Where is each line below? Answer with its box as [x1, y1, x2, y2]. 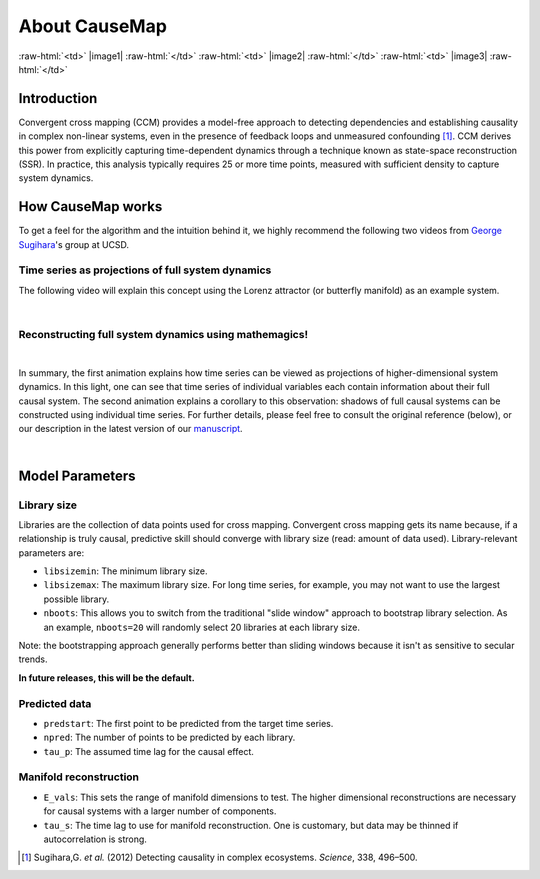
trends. [18, 653, 49, 665]
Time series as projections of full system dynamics [18, 263, 272, 277]
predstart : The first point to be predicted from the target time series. [43, 717, 334, 729]
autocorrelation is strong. [43, 833, 147, 845]
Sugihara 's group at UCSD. [18, 238, 130, 250]
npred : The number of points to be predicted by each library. [43, 731, 296, 744]
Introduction [18, 90, 98, 107]
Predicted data [18, 696, 92, 710]
